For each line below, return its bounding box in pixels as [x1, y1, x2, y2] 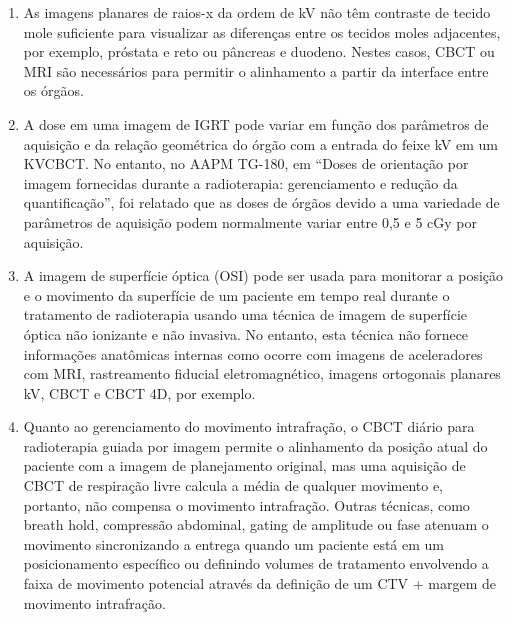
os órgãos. [23, 80, 84, 101]
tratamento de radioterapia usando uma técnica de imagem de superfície [23, 304, 468, 325]
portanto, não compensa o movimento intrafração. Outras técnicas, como [23, 494, 470, 515]
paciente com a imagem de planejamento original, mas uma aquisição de [23, 455, 466, 476]
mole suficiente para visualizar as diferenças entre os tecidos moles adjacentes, [23, 21, 501, 42]
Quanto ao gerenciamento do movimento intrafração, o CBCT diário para [23, 416, 475, 437]
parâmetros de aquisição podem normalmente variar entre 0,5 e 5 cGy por [23, 211, 477, 232]
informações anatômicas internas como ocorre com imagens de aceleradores [23, 343, 483, 364]
